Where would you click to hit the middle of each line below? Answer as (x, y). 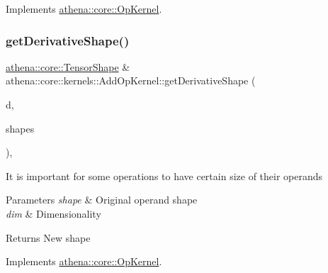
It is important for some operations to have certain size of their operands (164, 175)
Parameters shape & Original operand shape (102, 200)
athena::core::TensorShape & (68, 66)
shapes (20, 128)
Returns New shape (48, 237)
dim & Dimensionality (53, 213)
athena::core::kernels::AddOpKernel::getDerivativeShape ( (131, 80)
